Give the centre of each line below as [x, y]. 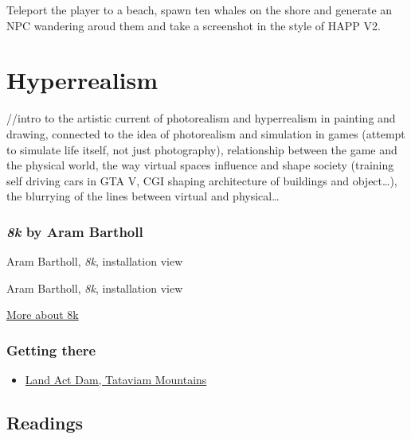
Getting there [51, 350]
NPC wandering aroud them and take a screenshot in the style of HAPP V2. [194, 25]
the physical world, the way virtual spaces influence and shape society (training [200, 165]
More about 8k [43, 315]
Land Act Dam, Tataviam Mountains [116, 380]
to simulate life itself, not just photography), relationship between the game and [202, 149]
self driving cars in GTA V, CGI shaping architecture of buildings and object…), [202, 180]
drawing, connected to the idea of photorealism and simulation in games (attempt [206, 133]
